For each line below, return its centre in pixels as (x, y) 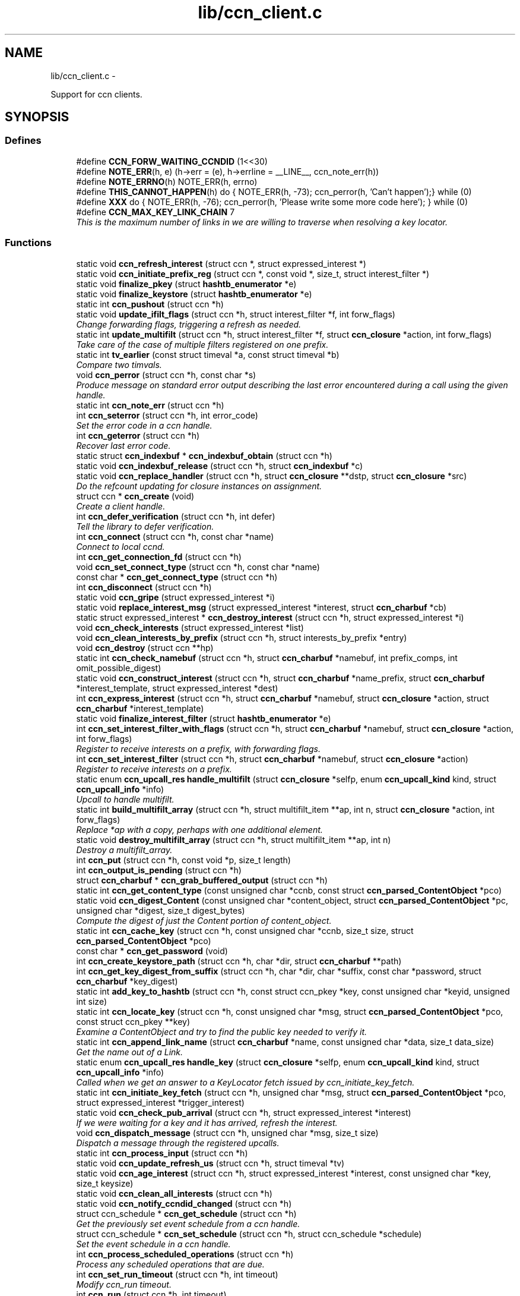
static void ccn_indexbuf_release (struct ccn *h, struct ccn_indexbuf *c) (220, 465)
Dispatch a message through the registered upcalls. (178, 1143)
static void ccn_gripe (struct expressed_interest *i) (176, 597)
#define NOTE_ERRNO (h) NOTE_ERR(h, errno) (167, 181)
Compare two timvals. (119, 364)
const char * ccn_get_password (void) (152, 951)
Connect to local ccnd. (121, 546)
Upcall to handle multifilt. (125, 799)
